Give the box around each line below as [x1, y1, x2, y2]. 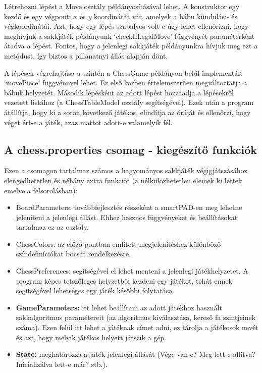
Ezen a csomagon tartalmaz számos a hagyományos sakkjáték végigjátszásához [4, 165, 247, 176]
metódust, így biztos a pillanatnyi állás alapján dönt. [4, 50, 168, 61]
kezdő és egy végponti [4, 11, 71, 21]
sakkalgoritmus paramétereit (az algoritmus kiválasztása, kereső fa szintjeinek [16, 312, 256, 323]
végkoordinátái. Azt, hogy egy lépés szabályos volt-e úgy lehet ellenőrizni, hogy [4, 21, 249, 31]
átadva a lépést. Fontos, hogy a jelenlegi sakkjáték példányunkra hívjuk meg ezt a [4, 40, 258, 51]
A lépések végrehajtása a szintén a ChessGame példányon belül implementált [4, 67, 243, 78]
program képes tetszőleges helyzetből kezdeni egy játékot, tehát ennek [16, 275, 232, 286]
